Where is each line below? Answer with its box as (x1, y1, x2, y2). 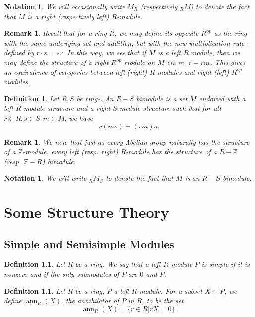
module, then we (191, 47, 240, 58)
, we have (64, 112, 93, 123)
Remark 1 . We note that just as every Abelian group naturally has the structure (4, 136, 250, 147)
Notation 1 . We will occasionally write (4, 1, 125, 11)
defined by (4, 47, 34, 58)
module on (124, 57, 155, 67)
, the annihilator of (61, 295, 119, 306)
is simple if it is (201, 259, 250, 269)
